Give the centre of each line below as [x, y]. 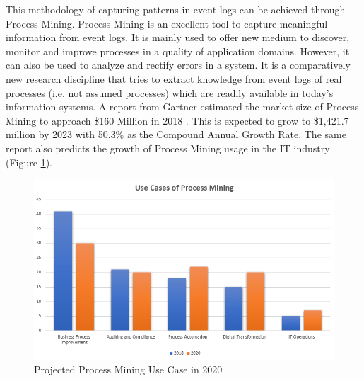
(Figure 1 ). [29, 162]
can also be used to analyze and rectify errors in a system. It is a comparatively [178, 65]
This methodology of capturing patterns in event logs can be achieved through [176, 9]
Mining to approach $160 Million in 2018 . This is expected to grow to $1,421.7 [177, 120]
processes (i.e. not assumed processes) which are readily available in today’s [170, 92]
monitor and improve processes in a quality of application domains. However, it [178, 51]
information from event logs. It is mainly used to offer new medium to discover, [178, 37]
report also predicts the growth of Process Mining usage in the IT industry [168, 148]
